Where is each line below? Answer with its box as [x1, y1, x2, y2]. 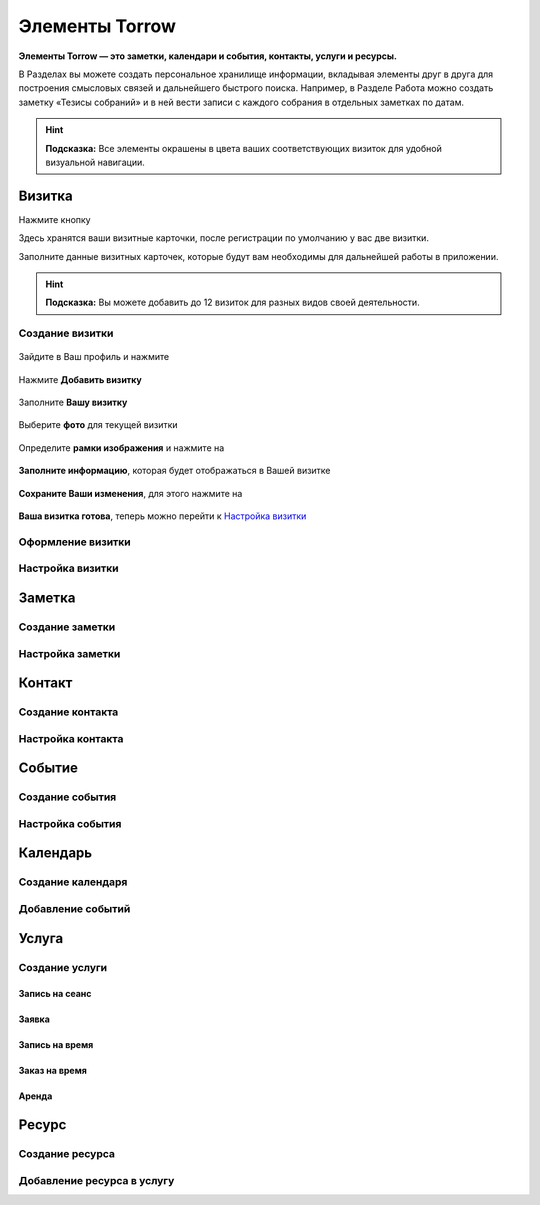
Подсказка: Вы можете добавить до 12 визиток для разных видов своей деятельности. [45, 296, 420, 309]
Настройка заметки [18, 646, 121, 660]
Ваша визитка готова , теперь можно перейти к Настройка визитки [18, 510, 307, 522]
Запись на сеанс [18, 988, 92, 1000]
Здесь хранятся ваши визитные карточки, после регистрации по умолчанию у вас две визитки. [18, 232, 430, 244]
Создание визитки [18, 326, 114, 340]
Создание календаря [18, 875, 128, 889]
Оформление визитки [18, 535, 132, 549]
